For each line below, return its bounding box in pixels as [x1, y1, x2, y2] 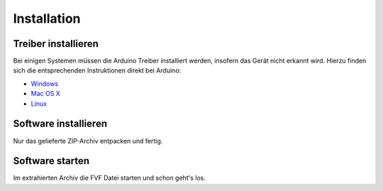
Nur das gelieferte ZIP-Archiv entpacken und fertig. [13, 136, 163, 145]
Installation [13, 11, 81, 26]
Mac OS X [30, 89, 60, 98]
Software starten [13, 155, 90, 167]
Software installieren [13, 118, 108, 130]
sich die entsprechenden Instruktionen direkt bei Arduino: [13, 66, 182, 75]
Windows [30, 79, 59, 88]
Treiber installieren [13, 38, 99, 50]
